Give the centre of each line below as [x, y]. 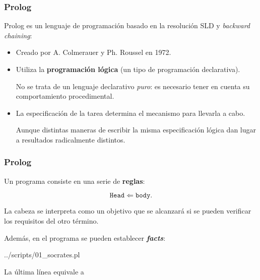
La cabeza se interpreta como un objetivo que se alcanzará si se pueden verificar [128, 211]
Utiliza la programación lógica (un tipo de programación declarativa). [128, 69]
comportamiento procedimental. [65, 96]
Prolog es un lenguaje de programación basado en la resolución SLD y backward [127, 25]
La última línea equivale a [44, 271]
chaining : [18, 35]
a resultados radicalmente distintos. [71, 139]
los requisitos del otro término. [51, 220]
